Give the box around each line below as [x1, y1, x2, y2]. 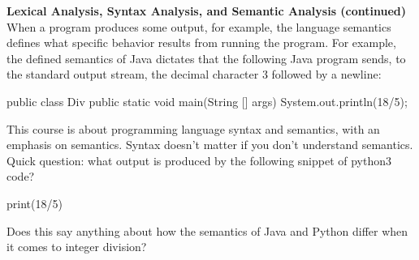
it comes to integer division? [6, 238, 147, 255]
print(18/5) [6, 194, 63, 211]
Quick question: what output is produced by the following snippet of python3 [6, 151, 392, 168]
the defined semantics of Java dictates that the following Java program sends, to [6, 49, 406, 66]
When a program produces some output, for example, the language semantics [6, 18, 391, 35]
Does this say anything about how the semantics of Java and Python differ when [6, 222, 408, 239]
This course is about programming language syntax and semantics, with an [6, 120, 380, 137]
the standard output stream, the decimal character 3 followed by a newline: [6, 66, 382, 83]
